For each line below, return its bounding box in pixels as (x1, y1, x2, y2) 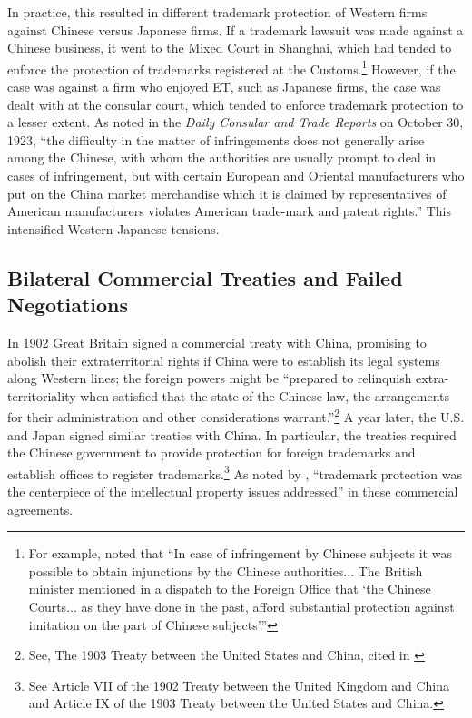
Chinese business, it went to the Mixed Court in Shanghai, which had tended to (7, 38, 452, 57)
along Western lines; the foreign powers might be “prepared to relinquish (7, 369, 412, 388)
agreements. (7, 499, 74, 518)
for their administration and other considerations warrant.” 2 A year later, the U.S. (7, 405, 465, 426)
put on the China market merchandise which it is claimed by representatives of (7, 183, 447, 202)
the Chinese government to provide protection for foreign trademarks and (7, 443, 416, 462)
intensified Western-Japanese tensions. (7, 219, 220, 238)
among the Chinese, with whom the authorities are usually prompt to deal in (7, 148, 437, 167)
